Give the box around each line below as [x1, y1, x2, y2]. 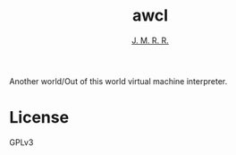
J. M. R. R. [131, 35, 170, 46]
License [9, 108, 70, 128]
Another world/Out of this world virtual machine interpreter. [9, 75, 228, 86]
